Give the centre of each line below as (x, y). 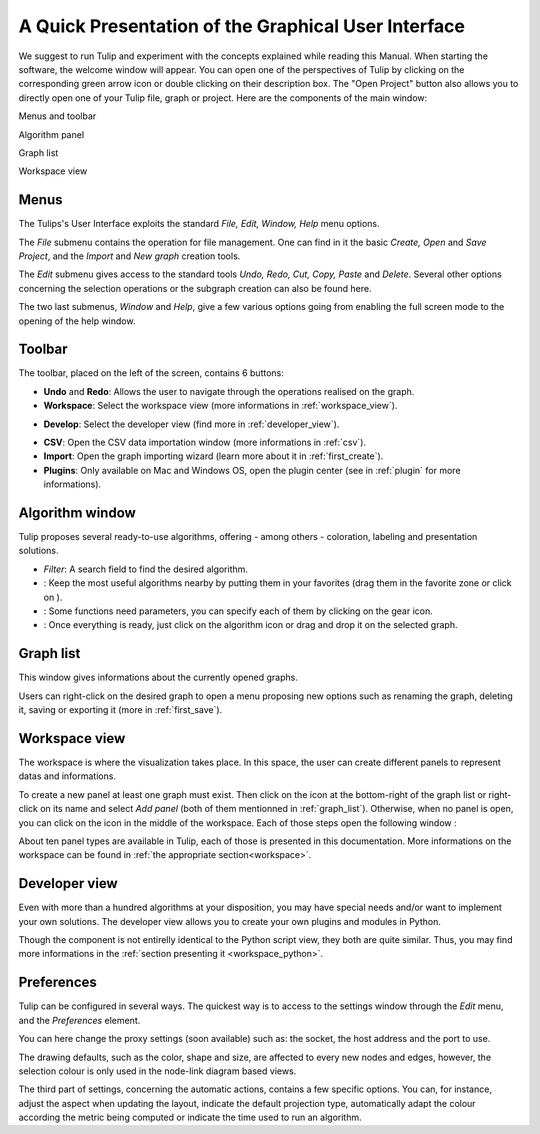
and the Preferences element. (79, 1020)
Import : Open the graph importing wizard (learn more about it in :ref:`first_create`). (213, 456)
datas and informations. (67, 776)
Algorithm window (77, 512)
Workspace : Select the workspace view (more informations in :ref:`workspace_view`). (220, 406)
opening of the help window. (77, 321)
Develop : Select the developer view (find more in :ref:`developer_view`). (191, 424)
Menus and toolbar (57, 116)
